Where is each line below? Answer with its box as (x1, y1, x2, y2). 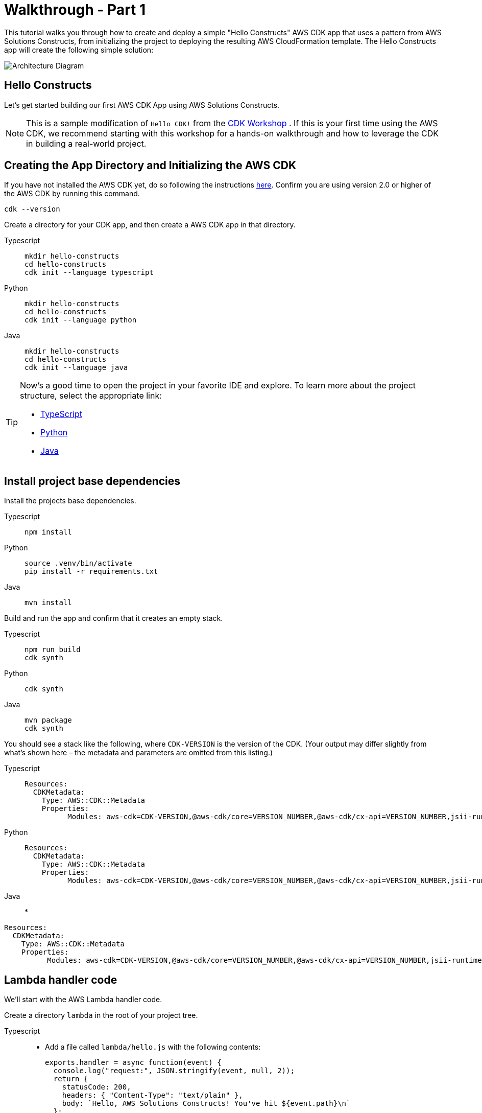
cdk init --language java (25, 363, 128, 372)
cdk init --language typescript (25, 268, 154, 277)
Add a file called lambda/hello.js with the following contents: (45, 1042, 261, 1052)
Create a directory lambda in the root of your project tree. (4, 1011, 198, 1020)
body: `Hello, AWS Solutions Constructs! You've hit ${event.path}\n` (62, 1099, 351, 1108)
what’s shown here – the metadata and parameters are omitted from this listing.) (4, 748, 273, 757)
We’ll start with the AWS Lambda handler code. (4, 995, 162, 1004)
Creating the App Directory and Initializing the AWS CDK (4, 159, 297, 172)
